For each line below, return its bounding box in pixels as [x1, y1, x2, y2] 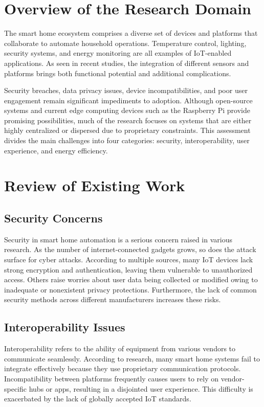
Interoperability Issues [4, 319, 125, 335]
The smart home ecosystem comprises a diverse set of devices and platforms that [4, 28, 258, 38]
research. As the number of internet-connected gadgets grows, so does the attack [4, 244, 256, 255]
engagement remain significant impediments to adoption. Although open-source [4, 95, 253, 105]
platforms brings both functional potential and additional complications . [4, 67, 231, 78]
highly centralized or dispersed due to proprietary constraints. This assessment [4, 125, 251, 135]
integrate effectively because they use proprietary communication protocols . [4, 363, 241, 374]
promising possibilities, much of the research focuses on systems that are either [4, 115, 252, 125]
